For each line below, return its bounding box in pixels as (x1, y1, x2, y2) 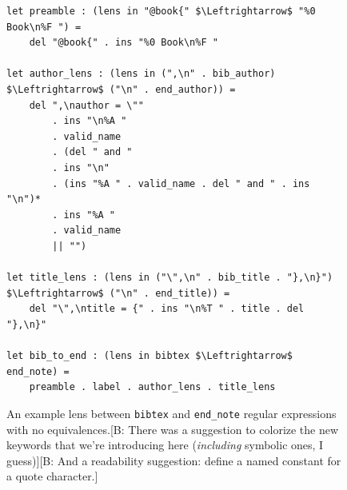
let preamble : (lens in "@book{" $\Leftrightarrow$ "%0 (6, 6, 316, 17)
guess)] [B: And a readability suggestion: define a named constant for (6, 452, 341, 468)
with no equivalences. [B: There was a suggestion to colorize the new (6, 420, 339, 437)
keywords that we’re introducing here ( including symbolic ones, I (6, 436, 324, 453)
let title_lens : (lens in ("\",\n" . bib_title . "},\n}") (6, 272, 333, 284)
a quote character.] (6, 468, 98, 484)
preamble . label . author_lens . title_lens (29, 381, 276, 393)
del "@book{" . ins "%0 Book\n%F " (29, 37, 218, 49)
